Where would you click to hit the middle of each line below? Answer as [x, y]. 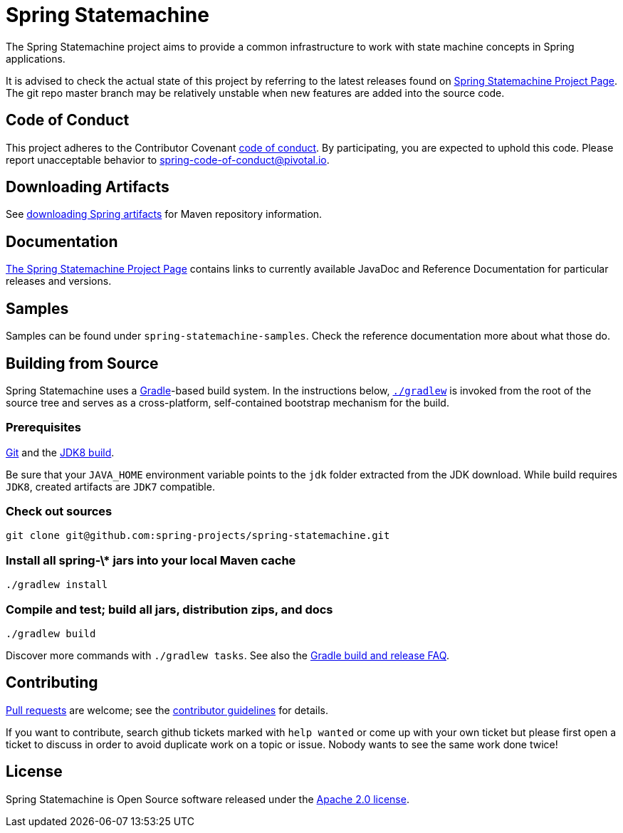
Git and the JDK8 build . [60, 452]
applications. [36, 58]
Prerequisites [43, 428]
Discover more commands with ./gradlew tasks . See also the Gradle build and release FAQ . [227, 655]
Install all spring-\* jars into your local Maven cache [151, 560]
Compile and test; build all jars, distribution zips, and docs [169, 609]
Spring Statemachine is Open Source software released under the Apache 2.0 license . [208, 799]
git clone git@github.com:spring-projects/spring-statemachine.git [198, 536]
